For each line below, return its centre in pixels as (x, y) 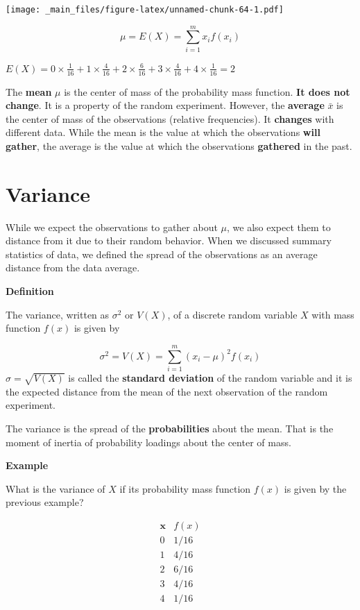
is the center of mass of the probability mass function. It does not (207, 91)
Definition (30, 291)
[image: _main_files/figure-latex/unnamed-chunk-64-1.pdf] (145, 10)
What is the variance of (55, 488)
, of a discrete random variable (232, 314)
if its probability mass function (185, 488)
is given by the (315, 488)
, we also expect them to (279, 227)
